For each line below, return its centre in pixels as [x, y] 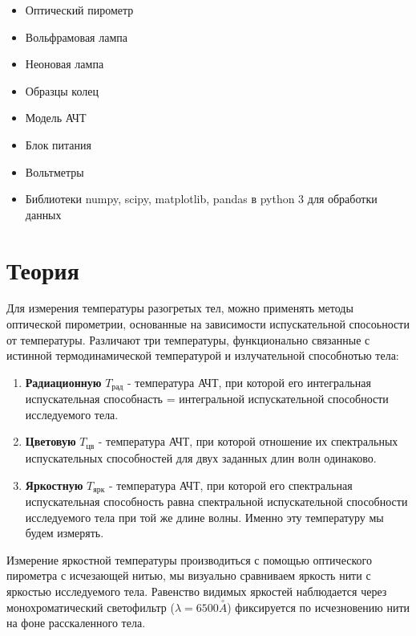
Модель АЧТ [56, 118]
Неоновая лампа [65, 64]
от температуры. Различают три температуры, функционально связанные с [188, 339]
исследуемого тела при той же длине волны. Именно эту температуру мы [204, 517]
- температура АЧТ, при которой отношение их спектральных [248, 441]
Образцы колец [62, 90]
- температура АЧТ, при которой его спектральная [230, 485]
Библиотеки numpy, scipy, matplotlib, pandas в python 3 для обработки [201, 199]
